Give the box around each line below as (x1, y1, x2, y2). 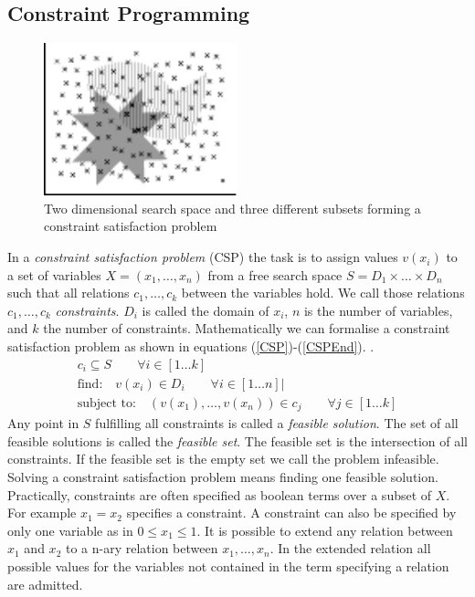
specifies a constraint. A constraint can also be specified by (126, 503, 457, 522)
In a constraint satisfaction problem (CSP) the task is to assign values (7, 247, 398, 267)
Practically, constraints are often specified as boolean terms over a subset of (7, 485, 432, 504)
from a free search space (207, 265, 343, 284)
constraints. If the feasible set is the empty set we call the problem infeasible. (7, 449, 439, 468)
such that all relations (7, 283, 130, 302)
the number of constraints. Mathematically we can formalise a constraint (43, 319, 450, 338)
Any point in (7, 414, 79, 433)
